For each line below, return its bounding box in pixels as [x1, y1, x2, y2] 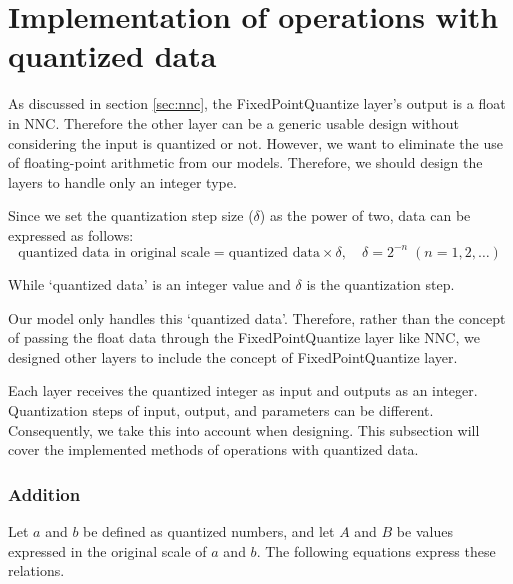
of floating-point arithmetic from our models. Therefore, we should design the [8, 152, 483, 173]
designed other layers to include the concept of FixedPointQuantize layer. [8, 346, 458, 367]
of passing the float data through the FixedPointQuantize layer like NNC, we [8, 327, 480, 348]
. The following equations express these [256, 540, 496, 561]
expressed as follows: [8, 224, 134, 245]
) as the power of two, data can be [259, 205, 471, 226]
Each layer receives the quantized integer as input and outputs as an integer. [8, 380, 478, 401]
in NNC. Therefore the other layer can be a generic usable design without [8, 112, 460, 133]
